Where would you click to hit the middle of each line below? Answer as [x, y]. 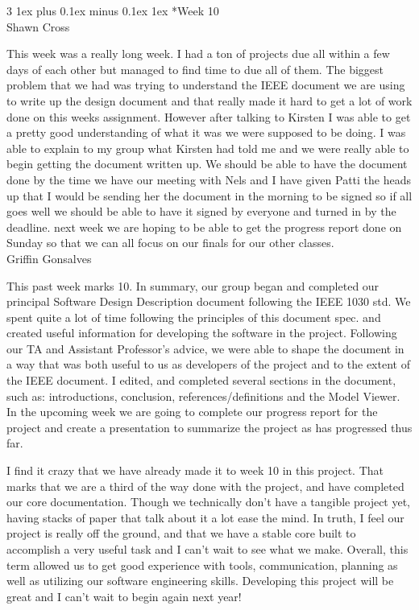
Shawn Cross [38, 26]
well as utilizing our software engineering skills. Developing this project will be [200, 581]
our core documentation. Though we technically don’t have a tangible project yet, [209, 502]
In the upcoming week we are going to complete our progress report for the [192, 412]
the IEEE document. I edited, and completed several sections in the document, [201, 380]
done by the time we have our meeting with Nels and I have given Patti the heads [209, 179]
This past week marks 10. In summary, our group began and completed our [193, 285]
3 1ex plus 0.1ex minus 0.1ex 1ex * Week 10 [113, 10]
